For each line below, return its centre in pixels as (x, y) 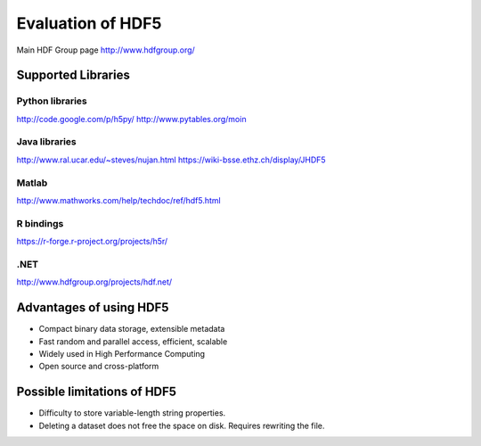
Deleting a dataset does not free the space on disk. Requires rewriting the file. (182, 425)
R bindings (40, 223)
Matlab (32, 183)
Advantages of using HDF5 (93, 308)
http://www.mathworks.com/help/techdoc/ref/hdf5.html (119, 200)
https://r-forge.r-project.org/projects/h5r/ (92, 242)
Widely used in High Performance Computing (122, 353)
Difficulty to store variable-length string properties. (132, 413)
